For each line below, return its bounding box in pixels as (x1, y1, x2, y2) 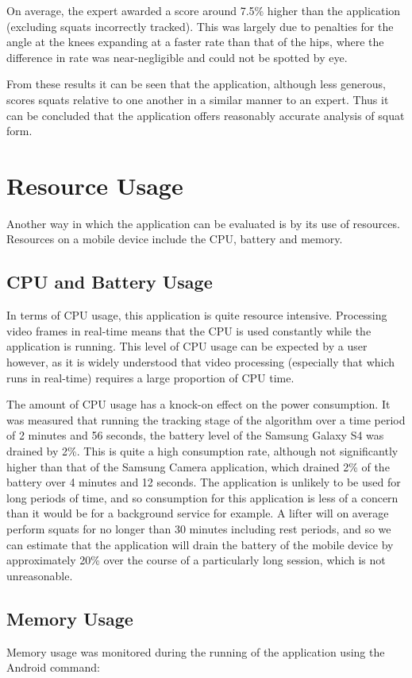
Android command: (6, 659, 100, 676)
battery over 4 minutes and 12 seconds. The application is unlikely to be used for (6, 474, 401, 490)
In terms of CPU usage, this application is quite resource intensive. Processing (6, 307, 387, 324)
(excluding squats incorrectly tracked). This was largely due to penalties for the (6, 17, 394, 34)
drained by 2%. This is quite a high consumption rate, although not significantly (6, 443, 399, 459)
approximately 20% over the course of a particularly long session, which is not (6, 552, 386, 568)
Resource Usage (6, 169, 183, 201)
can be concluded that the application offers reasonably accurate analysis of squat (6, 107, 405, 123)
